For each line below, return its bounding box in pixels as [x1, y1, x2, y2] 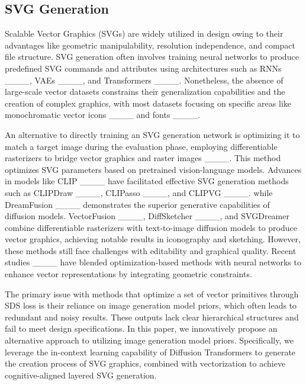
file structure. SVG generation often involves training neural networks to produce [5, 50, 299, 63]
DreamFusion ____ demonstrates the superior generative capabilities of [5, 198, 270, 210]
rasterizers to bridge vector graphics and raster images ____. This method [5, 152, 281, 164]
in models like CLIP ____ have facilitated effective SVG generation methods [5, 175, 289, 187]
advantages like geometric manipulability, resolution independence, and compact [5, 38, 296, 51]
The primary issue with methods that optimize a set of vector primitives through [5, 287, 299, 300]
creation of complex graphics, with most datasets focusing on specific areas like [5, 97, 292, 109]
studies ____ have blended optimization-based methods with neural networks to [5, 256, 301, 268]
